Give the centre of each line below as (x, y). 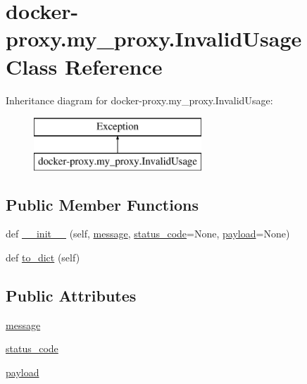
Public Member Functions (102, 204)
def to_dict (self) (43, 258)
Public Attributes (71, 296)
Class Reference (84, 66)
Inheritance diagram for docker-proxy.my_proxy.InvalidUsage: (139, 100)
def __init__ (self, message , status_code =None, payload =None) (148, 234)
